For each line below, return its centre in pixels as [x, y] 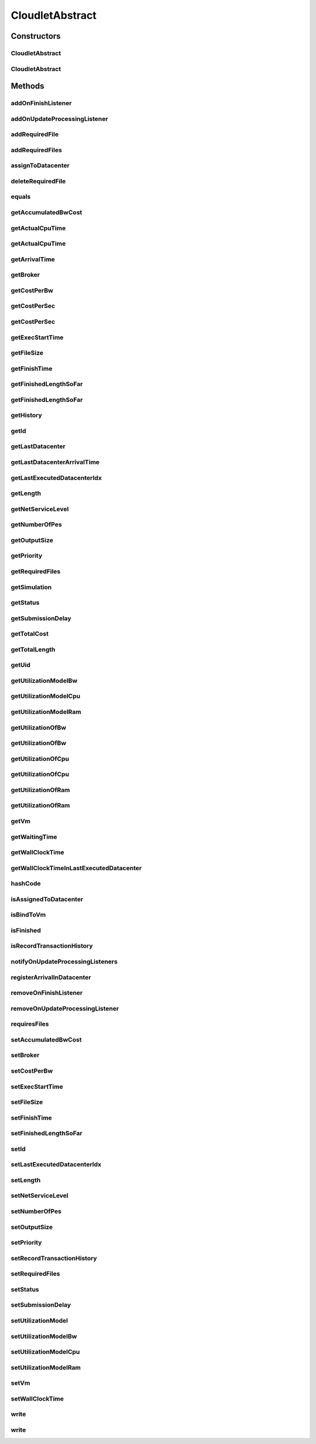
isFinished [26, 930]
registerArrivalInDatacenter [51, 977]
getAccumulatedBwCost [47, 212]
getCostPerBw [32, 290]
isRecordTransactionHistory [52, 946]
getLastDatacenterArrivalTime [55, 462]
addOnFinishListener [41, 103]
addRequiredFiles [37, 150]
